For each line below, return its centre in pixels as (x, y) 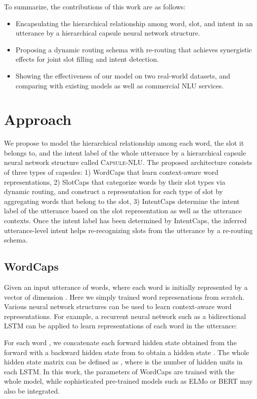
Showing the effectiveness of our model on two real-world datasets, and (123, 75)
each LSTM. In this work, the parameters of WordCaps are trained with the (119, 371)
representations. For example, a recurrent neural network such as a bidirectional (125, 316)
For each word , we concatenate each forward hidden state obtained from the (120, 342)
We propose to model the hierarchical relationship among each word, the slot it (124, 143)
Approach (38, 119)
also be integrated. (32, 390)
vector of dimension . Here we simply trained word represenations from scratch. (124, 297)
